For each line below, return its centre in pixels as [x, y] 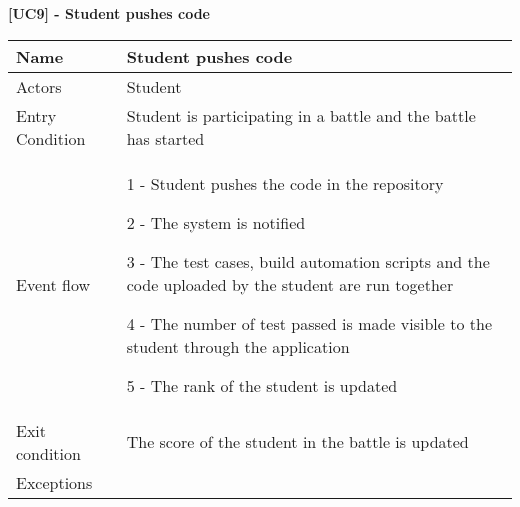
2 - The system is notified [216, 222]
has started [165, 138]
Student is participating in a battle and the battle [301, 115]
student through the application [238, 346]
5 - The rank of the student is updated [262, 385]
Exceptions [54, 482]
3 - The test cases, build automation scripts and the [308, 261]
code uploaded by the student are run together [290, 284]
